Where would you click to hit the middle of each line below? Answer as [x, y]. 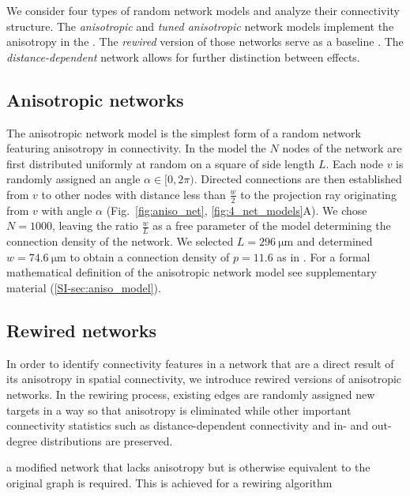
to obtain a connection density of [150, 256]
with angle [67, 210]
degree [22, 440]
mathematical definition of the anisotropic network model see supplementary [192, 272]
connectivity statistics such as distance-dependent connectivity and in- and [188, 425]
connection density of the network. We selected [120, 241]
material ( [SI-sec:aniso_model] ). [84, 287]
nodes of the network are [342, 148]
